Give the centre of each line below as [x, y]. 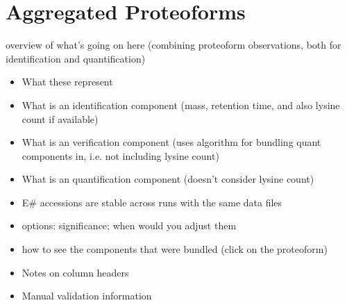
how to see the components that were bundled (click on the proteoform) [175, 249]
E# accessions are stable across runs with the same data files [152, 202]
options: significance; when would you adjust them [129, 225]
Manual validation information [87, 296]
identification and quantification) [76, 58]
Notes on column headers [75, 272]
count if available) [60, 118]
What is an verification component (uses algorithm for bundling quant [171, 142]
